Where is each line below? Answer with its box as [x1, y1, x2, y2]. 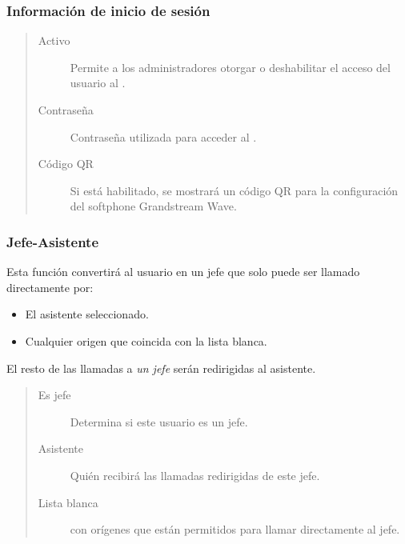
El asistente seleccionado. [25, 306, 149, 322]
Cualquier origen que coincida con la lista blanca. [25, 332, 267, 349]
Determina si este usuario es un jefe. [70, 413, 248, 430]
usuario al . [70, 74, 126, 91]
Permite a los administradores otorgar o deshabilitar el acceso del [70, 58, 391, 75]
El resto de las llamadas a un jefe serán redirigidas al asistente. [6, 359, 316, 376]
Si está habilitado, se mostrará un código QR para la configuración [70, 182, 399, 198]
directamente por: [6, 278, 94, 295]
